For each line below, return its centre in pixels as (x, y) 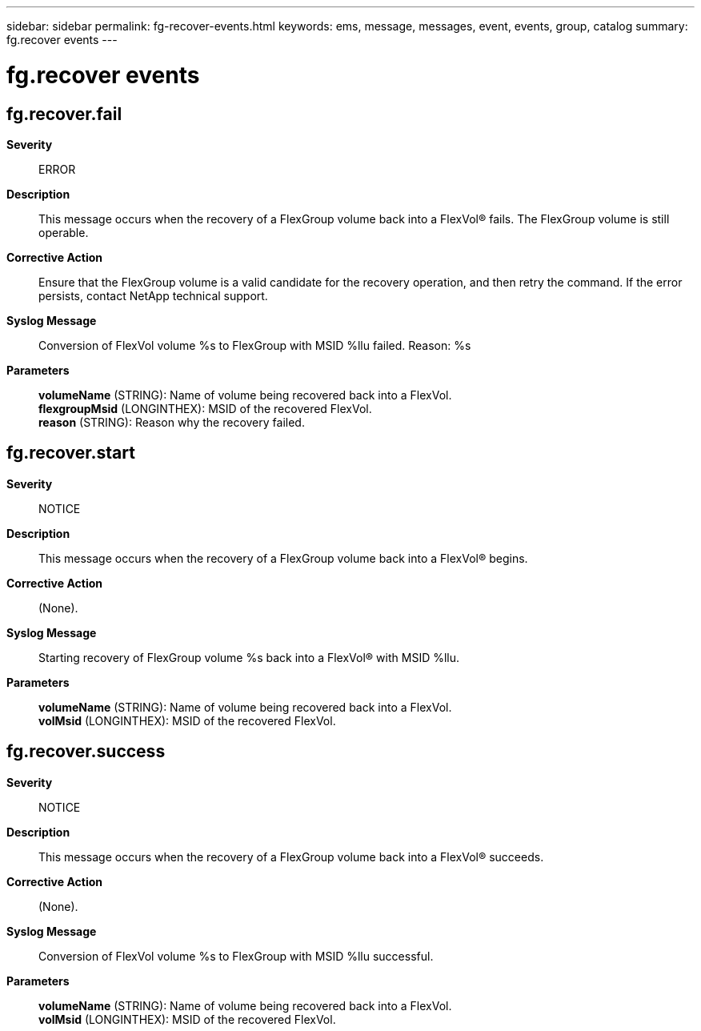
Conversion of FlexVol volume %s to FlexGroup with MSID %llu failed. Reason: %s (255, 345)
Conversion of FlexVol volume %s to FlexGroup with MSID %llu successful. (236, 956)
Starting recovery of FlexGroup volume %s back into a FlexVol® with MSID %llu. (249, 657)
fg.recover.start (71, 453)
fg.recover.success (86, 752)
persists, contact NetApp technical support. (153, 295)
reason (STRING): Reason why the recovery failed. (172, 422)
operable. (64, 232)
